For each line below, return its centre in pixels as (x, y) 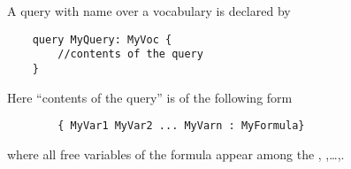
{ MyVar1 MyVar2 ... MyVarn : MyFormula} (181, 126)
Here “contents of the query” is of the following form (150, 97)
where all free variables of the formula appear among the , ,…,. (176, 154)
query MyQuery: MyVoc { (102, 39)
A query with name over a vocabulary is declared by (149, 11)
